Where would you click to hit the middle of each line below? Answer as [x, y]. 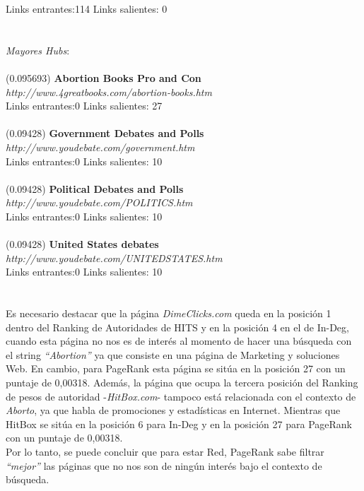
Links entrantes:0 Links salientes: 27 [84, 106]
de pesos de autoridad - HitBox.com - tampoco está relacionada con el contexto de [181, 396]
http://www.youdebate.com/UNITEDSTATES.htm [114, 258]
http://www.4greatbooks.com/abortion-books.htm [109, 91]
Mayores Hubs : [38, 50]
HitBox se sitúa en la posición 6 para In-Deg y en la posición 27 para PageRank [179, 424]
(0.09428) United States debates [82, 244]
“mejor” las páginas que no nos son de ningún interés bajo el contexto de [164, 465]
